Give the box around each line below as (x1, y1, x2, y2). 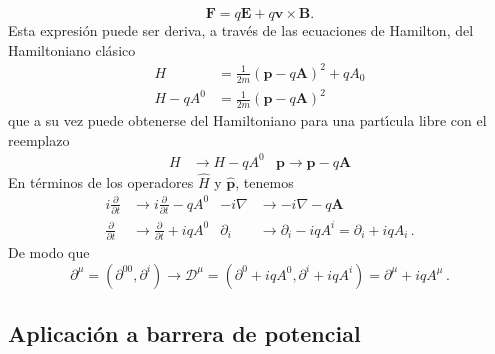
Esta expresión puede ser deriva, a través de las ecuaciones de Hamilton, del (8, 20, 474, 40)
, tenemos (235, 171, 294, 192)
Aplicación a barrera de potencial (8, 318, 361, 349)
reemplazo (8, 129, 70, 150)
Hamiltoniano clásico (8, 39, 136, 60)
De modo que (8, 242, 90, 263)
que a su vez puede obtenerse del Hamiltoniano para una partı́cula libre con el (8, 109, 487, 130)
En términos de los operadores (8, 171, 194, 192)
